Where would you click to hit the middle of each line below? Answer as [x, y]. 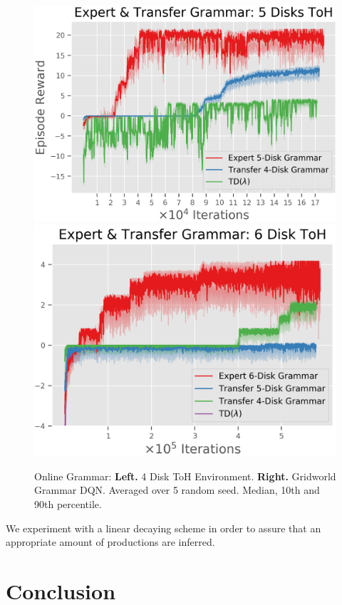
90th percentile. [68, 503]
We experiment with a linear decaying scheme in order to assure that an [164, 528]
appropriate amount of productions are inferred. [110, 542]
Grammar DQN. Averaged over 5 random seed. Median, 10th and [177, 490]
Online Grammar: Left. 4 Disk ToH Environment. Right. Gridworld [185, 476]
